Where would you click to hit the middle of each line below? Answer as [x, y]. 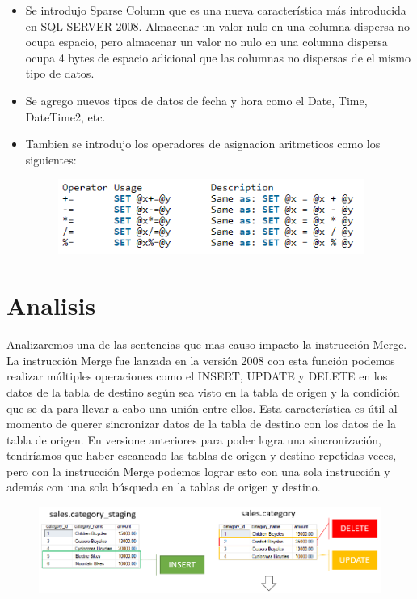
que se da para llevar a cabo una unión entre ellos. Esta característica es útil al [202, 408]
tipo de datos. [60, 73]
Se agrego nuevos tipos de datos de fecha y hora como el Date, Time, [196, 100]
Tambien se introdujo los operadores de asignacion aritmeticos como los [203, 144]
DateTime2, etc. [65, 116]
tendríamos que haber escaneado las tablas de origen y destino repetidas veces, [202, 455]
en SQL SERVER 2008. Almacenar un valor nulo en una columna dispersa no [218, 25]
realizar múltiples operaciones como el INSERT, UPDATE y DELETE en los [197, 376]
